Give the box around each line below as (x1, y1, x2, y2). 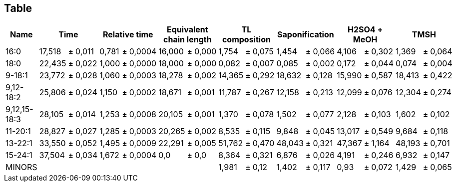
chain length (163, 34, 212, 45)
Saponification (277, 29, 334, 40)
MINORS (5, 162, 37, 173)
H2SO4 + (347, 24, 383, 35)
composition (222, 34, 271, 45)
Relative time (102, 29, 153, 40)
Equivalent (167, 24, 208, 35)
